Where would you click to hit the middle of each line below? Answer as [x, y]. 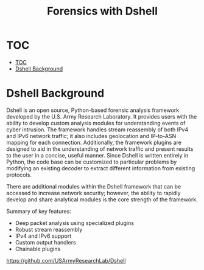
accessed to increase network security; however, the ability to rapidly [93, 193]
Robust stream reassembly [49, 229]
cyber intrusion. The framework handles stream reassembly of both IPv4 [97, 130]
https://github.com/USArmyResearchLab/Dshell [66, 260]
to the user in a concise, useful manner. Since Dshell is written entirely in [97, 155]
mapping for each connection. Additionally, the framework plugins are [94, 142]
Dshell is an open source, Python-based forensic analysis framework [93, 110]
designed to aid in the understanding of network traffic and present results [100, 149]
